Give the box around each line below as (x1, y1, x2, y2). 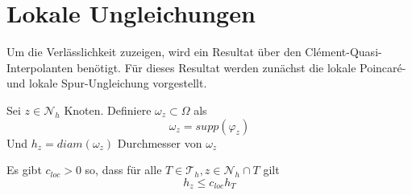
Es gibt (6, 161, 42, 178)
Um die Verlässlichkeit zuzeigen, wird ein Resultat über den (6, 43, 302, 60)
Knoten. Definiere (64, 101, 152, 118)
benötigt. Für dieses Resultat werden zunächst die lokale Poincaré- (77, 59, 406, 75)
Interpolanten (6, 59, 73, 75)
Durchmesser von (117, 134, 202, 151)
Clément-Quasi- (305, 43, 382, 60)
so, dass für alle (85, 161, 162, 178)
